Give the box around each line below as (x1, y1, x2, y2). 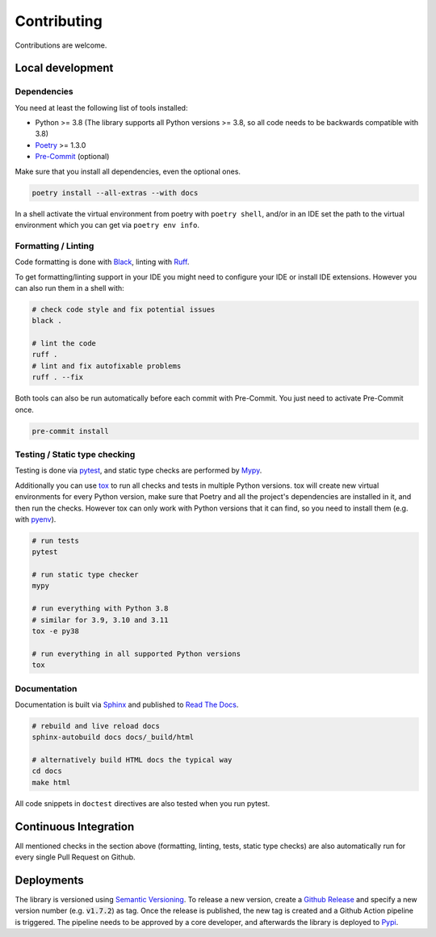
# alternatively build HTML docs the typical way (31, 755, 233, 765)
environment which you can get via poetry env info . (15, 221, 199, 230)
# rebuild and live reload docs (31, 721, 161, 730)
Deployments (15, 873, 84, 887)
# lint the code (31, 339, 97, 348)
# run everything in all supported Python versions (31, 649, 241, 658)
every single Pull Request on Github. (15, 852, 136, 862)
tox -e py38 (31, 627, 80, 636)
